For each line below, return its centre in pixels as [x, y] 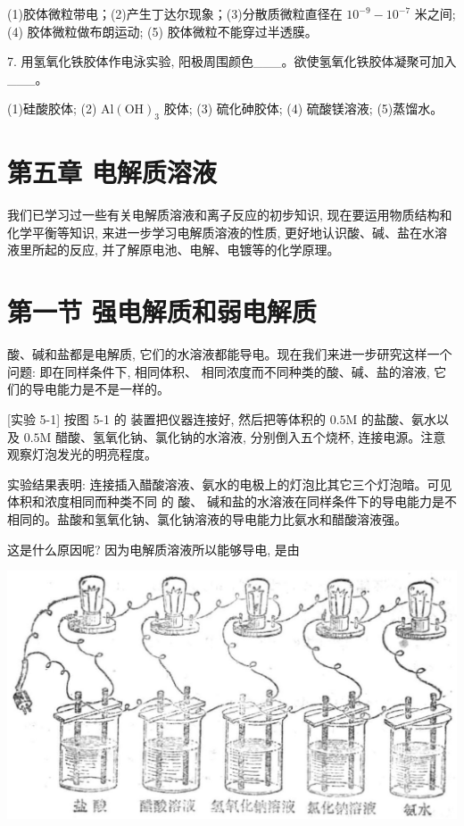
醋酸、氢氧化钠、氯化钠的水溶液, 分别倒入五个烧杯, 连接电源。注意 [251, 436]
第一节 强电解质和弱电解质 [162, 311]
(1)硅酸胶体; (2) [52, 108]
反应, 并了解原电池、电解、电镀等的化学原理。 [204, 250]
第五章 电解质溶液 [112, 172]
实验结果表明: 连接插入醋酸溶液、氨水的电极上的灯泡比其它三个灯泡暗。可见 [230, 484]
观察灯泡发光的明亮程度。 [82, 454]
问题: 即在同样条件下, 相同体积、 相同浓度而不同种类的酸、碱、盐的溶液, [219, 371]
